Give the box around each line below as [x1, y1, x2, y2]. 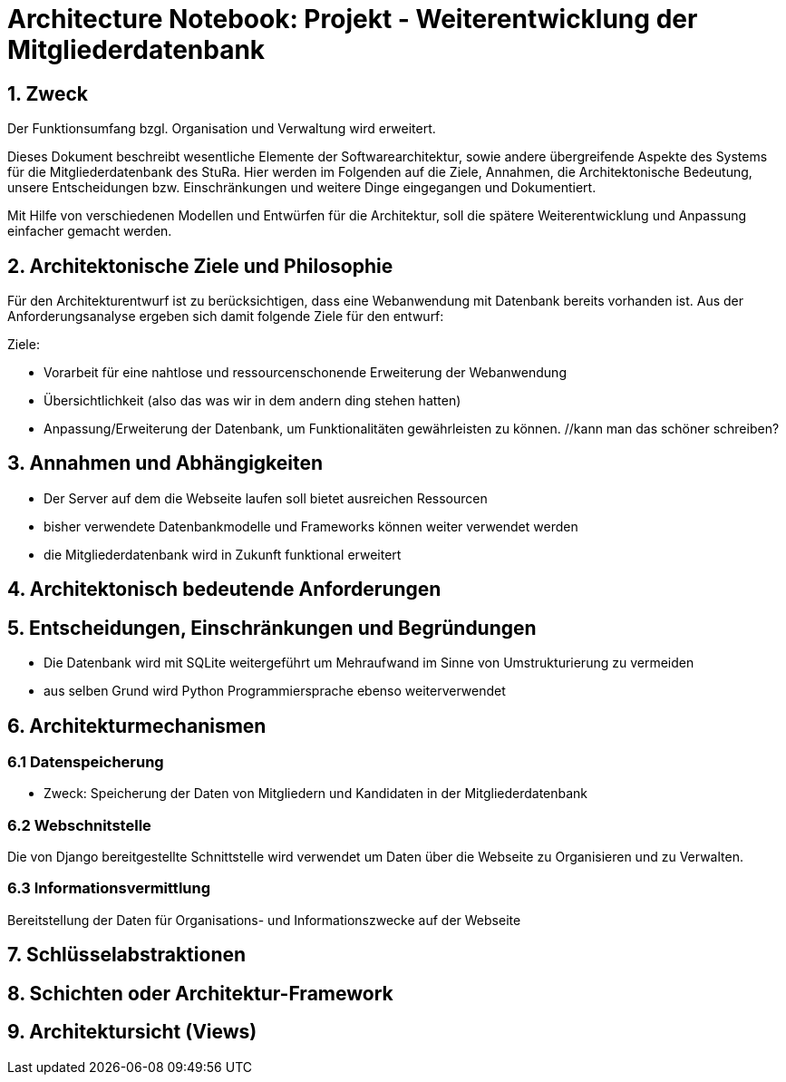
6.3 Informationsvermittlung [7, 879, 211, 898]
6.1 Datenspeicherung [7, 752, 164, 771]
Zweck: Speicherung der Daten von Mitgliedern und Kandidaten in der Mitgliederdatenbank [44, 785, 588, 802]
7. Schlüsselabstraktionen [7, 943, 247, 967]
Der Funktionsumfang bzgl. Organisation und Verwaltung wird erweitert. [7, 121, 436, 137]
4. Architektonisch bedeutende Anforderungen [7, 578, 442, 601]
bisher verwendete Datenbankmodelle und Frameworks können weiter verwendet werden [44, 518, 578, 534]
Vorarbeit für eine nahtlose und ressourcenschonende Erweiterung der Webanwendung [44, 365, 567, 381]
